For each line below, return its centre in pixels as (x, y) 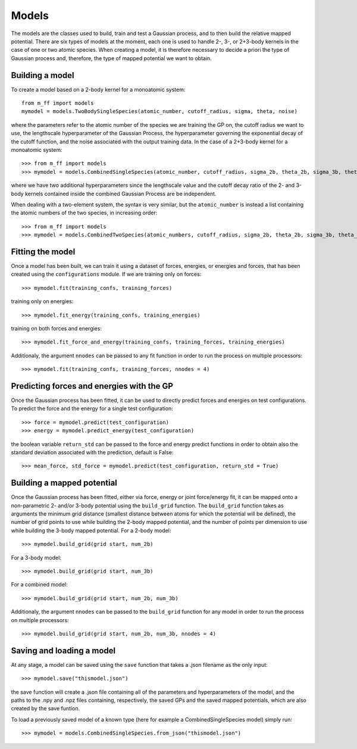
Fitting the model (43, 252)
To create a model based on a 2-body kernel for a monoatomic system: (98, 89)
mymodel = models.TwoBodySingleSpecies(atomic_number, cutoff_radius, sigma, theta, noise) (159, 111)
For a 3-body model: (36, 557)
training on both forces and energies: (57, 328)
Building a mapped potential (64, 483)
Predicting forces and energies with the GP (92, 386)
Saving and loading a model (63, 650)
